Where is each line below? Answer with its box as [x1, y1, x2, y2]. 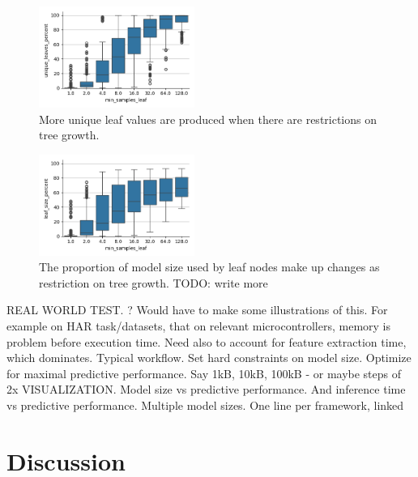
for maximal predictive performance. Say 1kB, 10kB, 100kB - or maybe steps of [6, 364, 402, 381]
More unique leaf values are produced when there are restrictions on [39, 110, 377, 127]
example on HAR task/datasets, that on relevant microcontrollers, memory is [6, 317, 391, 334]
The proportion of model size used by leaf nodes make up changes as [39, 258, 380, 275]
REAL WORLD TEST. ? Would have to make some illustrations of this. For [6, 301, 388, 318]
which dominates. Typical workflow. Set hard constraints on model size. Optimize [6, 349, 412, 366]
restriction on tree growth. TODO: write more [39, 274, 268, 291]
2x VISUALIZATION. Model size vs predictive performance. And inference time [6, 381, 406, 398]
